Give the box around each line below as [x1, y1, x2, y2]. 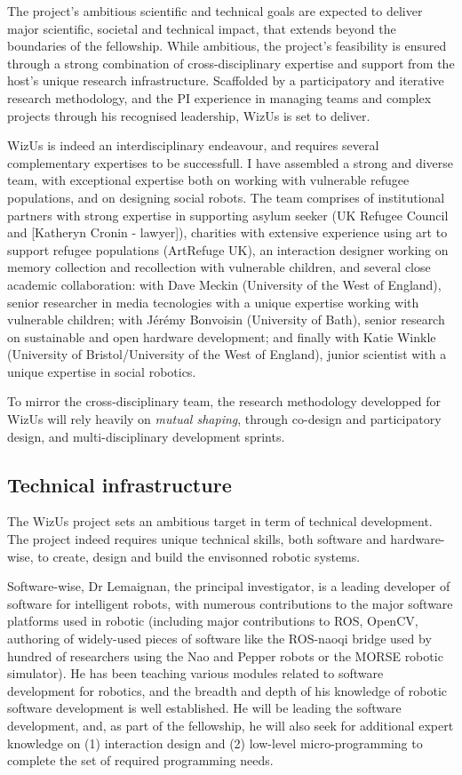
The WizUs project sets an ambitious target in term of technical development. [7, 512, 433, 531]
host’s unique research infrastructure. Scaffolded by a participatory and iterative [7, 71, 444, 90]
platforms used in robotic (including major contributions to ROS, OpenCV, [7, 611, 418, 630]
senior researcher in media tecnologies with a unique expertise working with [7, 292, 419, 311]
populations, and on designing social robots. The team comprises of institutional [7, 188, 445, 206]
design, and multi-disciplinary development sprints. [7, 427, 285, 445]
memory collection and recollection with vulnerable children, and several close [7, 258, 431, 276]
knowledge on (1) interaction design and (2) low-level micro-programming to [7, 733, 423, 752]
